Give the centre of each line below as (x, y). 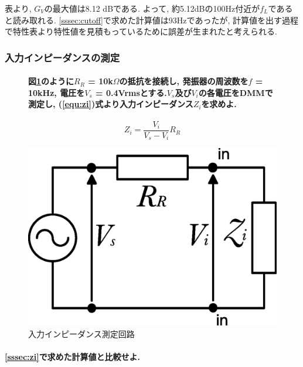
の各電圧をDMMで (236, 92)
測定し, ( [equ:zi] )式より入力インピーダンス (111, 104)
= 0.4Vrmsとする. (131, 92)
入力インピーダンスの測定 (62, 57)
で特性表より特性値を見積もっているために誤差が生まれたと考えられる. (141, 31)
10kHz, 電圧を (57, 92)
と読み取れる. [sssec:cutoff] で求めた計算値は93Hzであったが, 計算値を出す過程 (151, 20)
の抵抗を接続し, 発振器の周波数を (184, 81)
